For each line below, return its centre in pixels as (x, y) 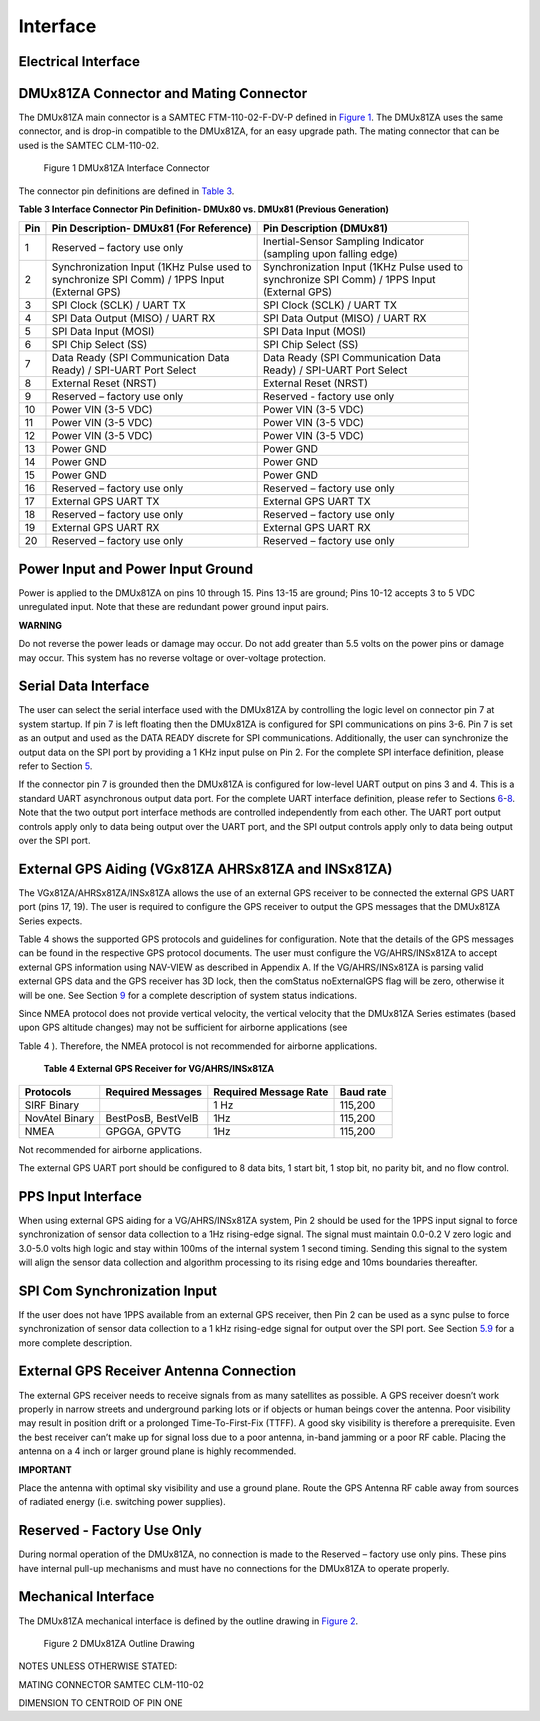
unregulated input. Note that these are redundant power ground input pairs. (173, 607)
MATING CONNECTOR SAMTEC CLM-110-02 (111, 1684)
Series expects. (50, 921)
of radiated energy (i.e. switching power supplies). (122, 1502)
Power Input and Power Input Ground (136, 568)
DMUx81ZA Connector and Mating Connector (163, 93)
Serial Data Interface (84, 686)
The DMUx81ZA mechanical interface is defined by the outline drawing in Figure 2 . (188, 1621)
